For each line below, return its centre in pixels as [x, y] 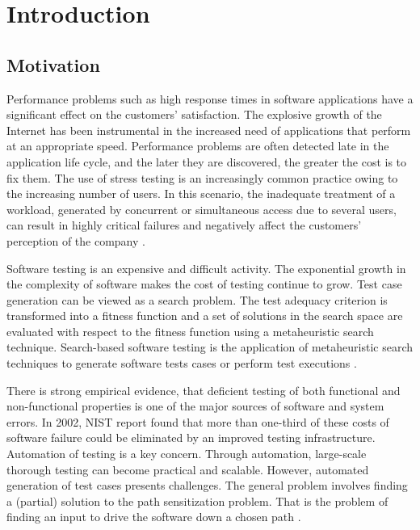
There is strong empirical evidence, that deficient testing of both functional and [204, 390]
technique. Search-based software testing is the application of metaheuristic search [210, 347]
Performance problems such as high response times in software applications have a [210, 98]
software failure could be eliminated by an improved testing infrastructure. [191, 437]
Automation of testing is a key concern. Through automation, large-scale [187, 454]
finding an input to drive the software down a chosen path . [154, 517]
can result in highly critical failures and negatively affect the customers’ [184, 225]
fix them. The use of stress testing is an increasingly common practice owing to [202, 177]
